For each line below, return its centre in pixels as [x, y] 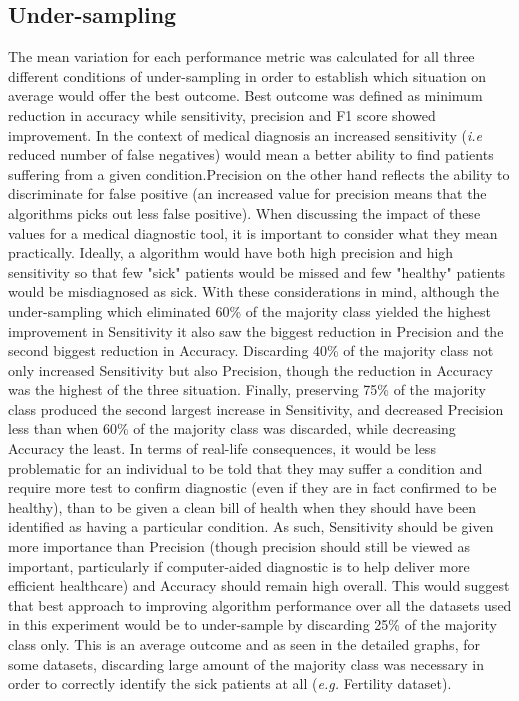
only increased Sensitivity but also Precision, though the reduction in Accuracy [250, 369]
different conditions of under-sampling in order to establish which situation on [247, 75]
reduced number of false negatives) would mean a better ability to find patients [251, 154]
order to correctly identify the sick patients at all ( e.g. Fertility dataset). [230, 683]
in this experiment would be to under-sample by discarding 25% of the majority [252, 624]
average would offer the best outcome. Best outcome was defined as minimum [245, 95]
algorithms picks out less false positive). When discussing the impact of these [244, 212]
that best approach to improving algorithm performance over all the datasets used [260, 604]
